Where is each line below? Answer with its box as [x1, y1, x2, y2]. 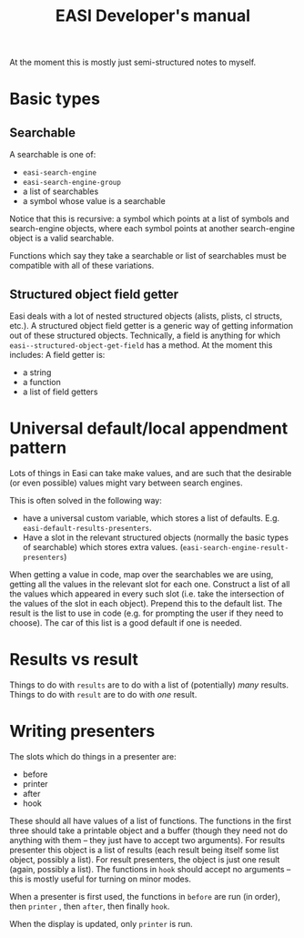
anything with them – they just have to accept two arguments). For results [9, 834, 285, 845]
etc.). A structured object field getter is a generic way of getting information [9, 321, 294, 331]
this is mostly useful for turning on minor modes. [9, 873, 191, 884]
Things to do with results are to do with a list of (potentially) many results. [9, 679, 289, 690]
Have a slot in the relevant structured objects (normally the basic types [22, 532, 289, 543]
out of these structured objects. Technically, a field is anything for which [9, 330, 280, 341]
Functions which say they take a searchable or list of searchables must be [9, 250, 287, 261]
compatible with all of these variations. [9, 260, 155, 271]
